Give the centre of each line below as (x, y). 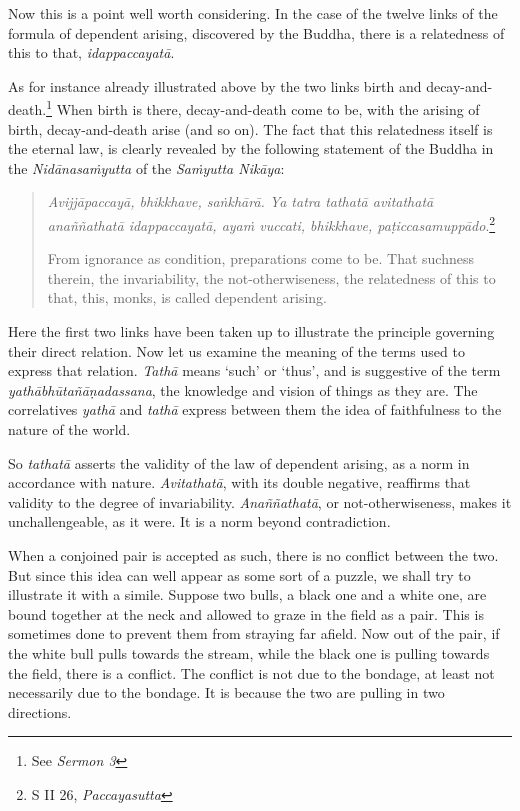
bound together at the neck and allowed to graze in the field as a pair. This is (246, 613)
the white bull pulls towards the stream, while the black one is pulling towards (249, 652)
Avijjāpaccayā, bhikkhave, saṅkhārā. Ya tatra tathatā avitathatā (240, 201)
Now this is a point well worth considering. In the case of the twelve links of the (253, 13)
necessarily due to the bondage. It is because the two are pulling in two (226, 692)
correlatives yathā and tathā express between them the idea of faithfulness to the (255, 409)
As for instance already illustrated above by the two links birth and (215, 85)
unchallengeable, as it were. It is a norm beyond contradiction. (199, 521)
